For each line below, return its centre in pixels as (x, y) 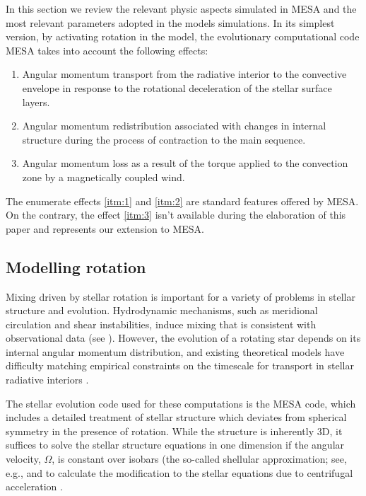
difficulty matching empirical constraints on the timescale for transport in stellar (180, 365)
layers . (36, 102)
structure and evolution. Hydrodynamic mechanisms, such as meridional (162, 310)
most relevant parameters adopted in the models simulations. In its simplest (170, 22)
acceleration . (34, 486)
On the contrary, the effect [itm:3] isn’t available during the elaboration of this (176, 215)
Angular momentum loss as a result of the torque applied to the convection (185, 163)
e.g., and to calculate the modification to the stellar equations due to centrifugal (179, 472)
